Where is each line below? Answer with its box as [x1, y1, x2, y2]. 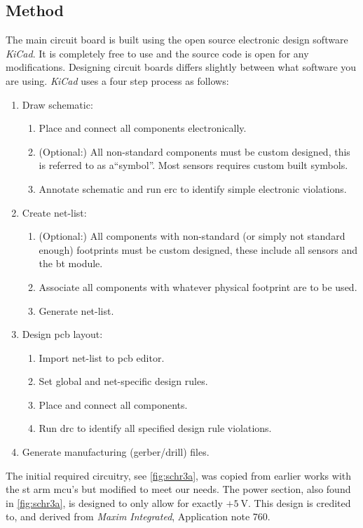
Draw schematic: [22, 97, 93, 111]
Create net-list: [22, 205, 87, 219]
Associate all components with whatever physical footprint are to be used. [39, 279, 357, 294]
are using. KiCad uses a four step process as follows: [6, 73, 229, 88]
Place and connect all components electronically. [39, 121, 247, 135]
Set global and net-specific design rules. [39, 374, 208, 388]
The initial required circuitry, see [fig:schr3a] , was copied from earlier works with [6, 468, 352, 482]
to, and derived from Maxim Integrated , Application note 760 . [6, 509, 270, 524]
